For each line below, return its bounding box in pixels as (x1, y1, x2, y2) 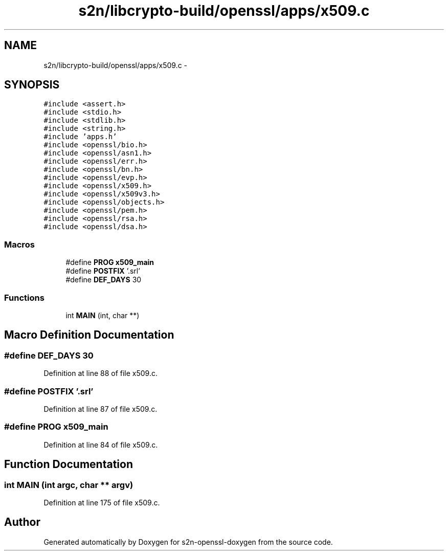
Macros (4, 239, 35, 250)
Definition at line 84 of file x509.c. (43, 440, 158, 449)
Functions (4, 292, 44, 303)
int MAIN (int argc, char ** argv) (4, 479, 133, 490)
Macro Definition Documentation (4, 328, 174, 342)
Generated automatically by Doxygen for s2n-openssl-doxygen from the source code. (43, 537, 333, 546)
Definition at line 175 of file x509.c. (43, 498, 160, 507)
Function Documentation (4, 458, 133, 471)
